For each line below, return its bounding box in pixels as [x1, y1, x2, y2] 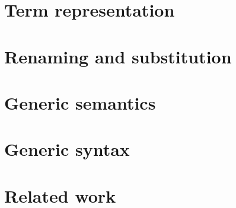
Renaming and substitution [4, 44, 232, 68]
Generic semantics [4, 90, 156, 114]
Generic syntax [4, 137, 130, 161]
